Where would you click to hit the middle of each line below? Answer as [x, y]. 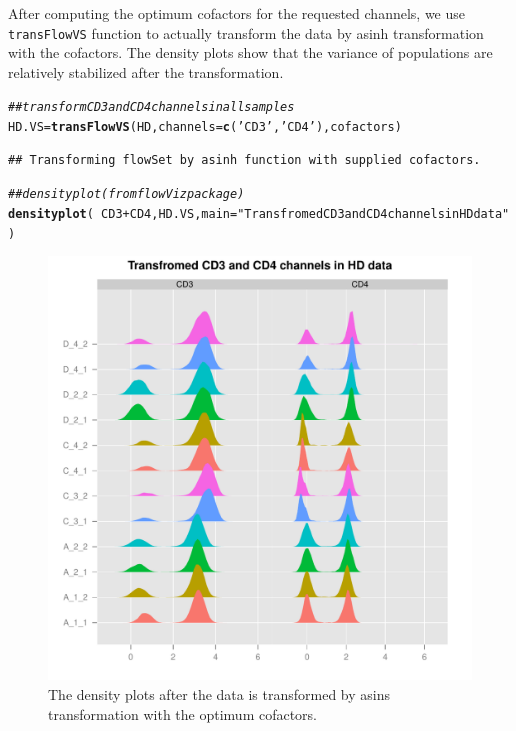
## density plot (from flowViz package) [126, 194]
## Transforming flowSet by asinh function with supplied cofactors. [244, 159]
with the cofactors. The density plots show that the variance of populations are [250, 52]
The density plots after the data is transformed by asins [219, 693]
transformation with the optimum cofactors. [183, 713]
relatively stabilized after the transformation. [146, 71]
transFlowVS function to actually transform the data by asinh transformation [246, 32]
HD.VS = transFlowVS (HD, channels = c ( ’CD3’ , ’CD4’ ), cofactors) [205, 127]
